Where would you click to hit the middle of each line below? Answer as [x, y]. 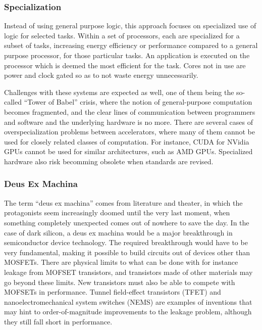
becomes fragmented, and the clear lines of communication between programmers [130, 111]
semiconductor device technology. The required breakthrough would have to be [126, 242]
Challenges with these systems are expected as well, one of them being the [119, 92]
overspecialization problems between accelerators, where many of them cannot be [129, 132]
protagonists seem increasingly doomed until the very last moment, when [117, 213]
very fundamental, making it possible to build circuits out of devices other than [127, 252]
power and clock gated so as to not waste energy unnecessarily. [101, 75]
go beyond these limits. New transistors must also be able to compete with [120, 282]
